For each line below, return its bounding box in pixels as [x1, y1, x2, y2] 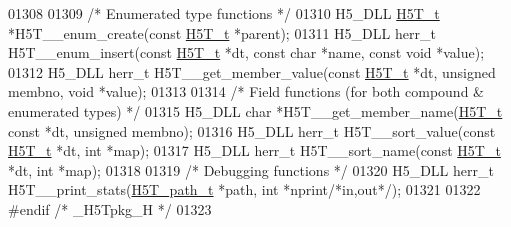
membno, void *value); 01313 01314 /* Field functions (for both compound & [8, 81, 484, 102]
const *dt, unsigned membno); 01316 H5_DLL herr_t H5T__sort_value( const [8, 120, 496, 141]
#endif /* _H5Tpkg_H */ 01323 [8, 198, 212, 219]
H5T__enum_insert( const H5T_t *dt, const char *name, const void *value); [8, 42, 485, 63]
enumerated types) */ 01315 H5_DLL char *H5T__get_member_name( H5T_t [8, 100, 503, 121]
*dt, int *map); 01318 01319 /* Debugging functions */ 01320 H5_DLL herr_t [8, 159, 494, 180]
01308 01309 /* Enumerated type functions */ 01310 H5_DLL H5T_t [8, 3, 440, 23]
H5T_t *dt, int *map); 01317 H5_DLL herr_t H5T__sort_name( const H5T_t [8, 140, 501, 161]
